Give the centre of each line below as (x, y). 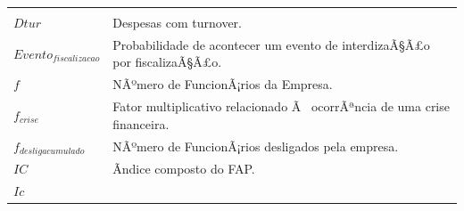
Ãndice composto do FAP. (184, 169)
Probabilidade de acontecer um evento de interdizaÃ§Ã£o (271, 44)
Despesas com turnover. (177, 22)
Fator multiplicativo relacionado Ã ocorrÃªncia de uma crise (281, 106)
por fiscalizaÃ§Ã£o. (167, 62)
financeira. (141, 123)
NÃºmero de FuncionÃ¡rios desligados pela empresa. (256, 146)
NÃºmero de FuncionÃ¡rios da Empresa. (223, 84)
